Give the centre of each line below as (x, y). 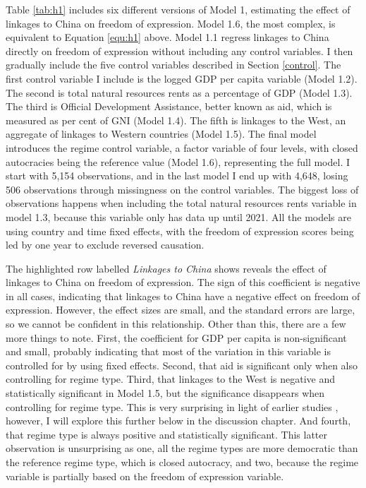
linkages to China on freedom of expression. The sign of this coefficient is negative (183, 282)
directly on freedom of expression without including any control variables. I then (179, 50)
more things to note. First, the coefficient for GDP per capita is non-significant (176, 337)
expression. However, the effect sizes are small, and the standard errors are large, (181, 310)
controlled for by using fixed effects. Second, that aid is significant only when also (182, 365)
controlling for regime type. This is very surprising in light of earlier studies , (172, 406)
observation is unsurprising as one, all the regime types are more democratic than (182, 448)
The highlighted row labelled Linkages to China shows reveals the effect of (166, 268)
